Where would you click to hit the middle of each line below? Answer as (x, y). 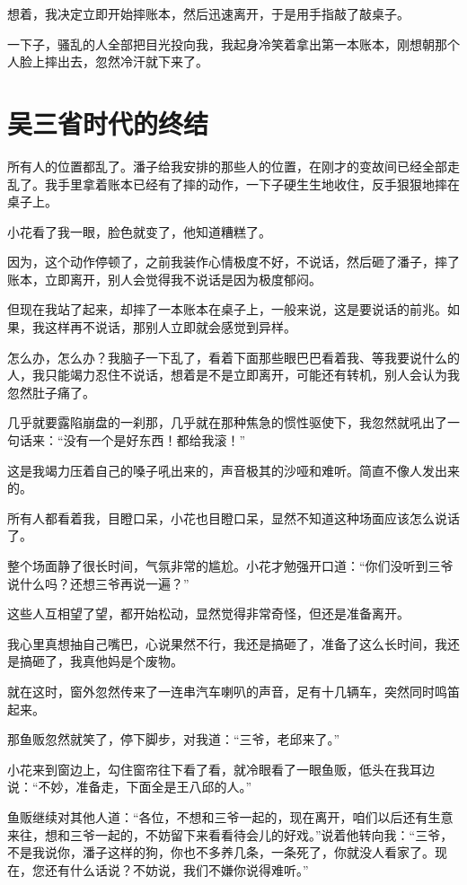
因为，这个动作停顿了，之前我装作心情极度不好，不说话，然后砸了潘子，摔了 (233, 262)
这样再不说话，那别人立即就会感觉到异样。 (170, 327)
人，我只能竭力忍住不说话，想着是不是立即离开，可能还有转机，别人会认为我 (233, 375)
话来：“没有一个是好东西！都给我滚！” (132, 440)
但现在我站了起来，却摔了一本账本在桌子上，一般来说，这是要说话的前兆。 (227, 309)
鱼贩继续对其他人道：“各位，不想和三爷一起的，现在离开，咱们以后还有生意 (230, 816)
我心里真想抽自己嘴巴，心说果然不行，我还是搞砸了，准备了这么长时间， (221, 643)
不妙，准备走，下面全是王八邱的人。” (145, 787)
